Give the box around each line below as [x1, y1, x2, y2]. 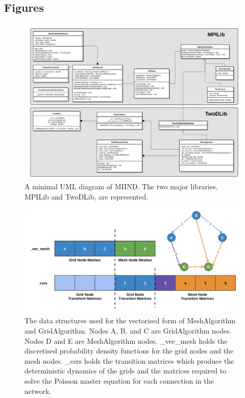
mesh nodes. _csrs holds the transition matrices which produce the [24, 355, 234, 366]
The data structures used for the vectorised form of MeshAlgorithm [24, 315, 236, 326]
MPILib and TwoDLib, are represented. [24, 191, 149, 202]
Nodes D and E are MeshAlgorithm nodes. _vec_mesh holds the [24, 335, 228, 346]
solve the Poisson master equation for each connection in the [24, 375, 214, 386]
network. [24, 385, 52, 396]
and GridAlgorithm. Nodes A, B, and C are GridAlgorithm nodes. [24, 325, 232, 336]
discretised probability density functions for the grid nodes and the [24, 345, 234, 356]
